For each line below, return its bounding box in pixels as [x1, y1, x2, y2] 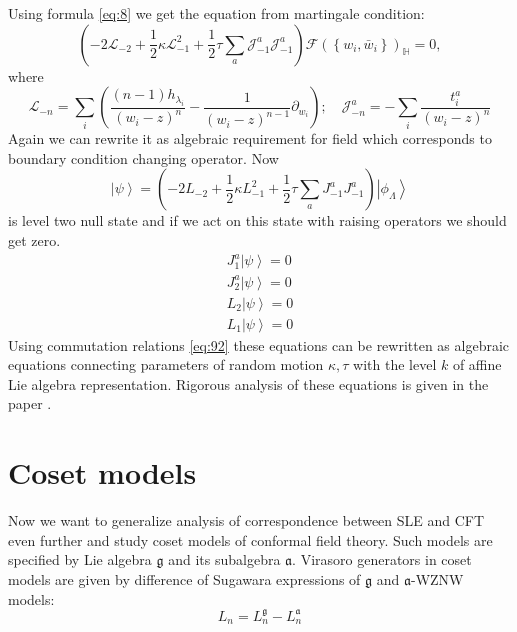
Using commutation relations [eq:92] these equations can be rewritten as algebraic [8, 334, 510, 355]
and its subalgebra [168, 549, 281, 570]
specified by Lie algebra [8, 549, 152, 570]
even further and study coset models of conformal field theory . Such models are [8, 529, 493, 550]
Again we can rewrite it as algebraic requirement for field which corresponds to [8, 128, 492, 149]
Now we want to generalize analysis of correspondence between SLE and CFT [8, 510, 485, 531]
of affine [452, 354, 502, 375]
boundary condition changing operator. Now [8, 147, 279, 168]
